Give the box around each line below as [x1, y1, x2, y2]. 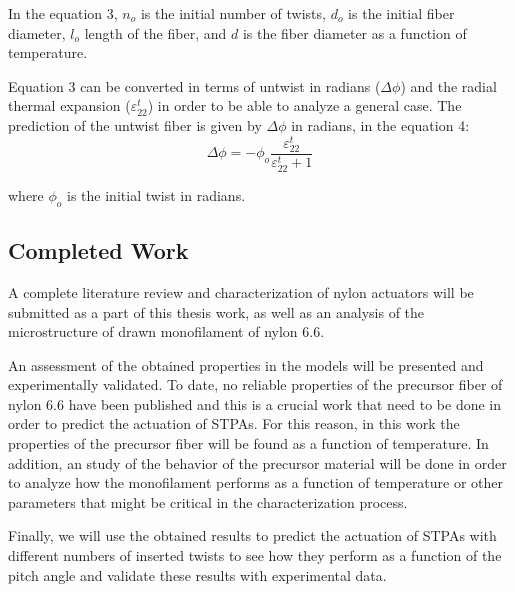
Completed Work [8, 235, 189, 266]
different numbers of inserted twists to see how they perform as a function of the [8, 545, 502, 566]
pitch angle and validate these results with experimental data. [8, 564, 387, 585]
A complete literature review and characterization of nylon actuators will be [8, 281, 474, 302]
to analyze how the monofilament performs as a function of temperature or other [8, 472, 504, 493]
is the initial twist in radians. [67, 184, 246, 205]
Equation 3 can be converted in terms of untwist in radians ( [8, 75, 381, 96]
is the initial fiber [348, 3, 455, 23]
